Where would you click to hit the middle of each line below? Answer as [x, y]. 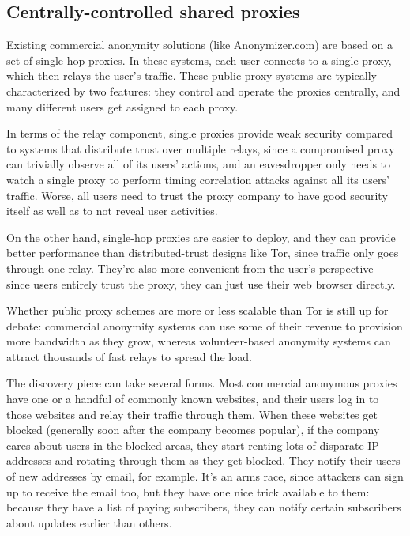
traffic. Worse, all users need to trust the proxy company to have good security [197, 195]
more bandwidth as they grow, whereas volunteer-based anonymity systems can [199, 341]
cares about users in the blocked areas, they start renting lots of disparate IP [193, 445]
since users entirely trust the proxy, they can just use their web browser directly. [201, 283]
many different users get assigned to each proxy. [122, 106]
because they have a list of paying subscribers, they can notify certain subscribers [204, 507]
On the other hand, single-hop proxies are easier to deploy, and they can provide [201, 237]
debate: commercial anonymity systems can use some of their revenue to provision [205, 325]
